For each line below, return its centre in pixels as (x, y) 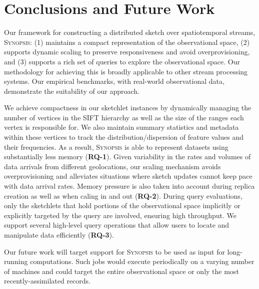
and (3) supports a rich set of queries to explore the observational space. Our (122, 61)
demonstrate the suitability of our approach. (72, 91)
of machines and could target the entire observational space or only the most (121, 271)
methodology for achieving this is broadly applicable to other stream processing (126, 71)
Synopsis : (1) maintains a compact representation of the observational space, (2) (127, 42)
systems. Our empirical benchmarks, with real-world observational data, (114, 81)
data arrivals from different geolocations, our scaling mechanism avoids (112, 166)
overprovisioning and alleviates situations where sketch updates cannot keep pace (128, 176)
